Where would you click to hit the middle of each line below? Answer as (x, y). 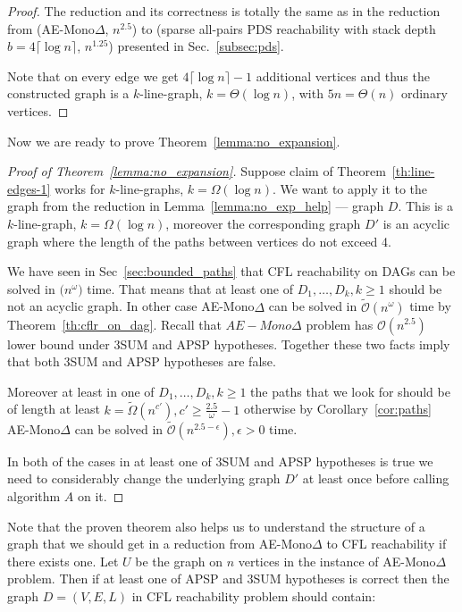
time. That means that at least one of (190, 288)
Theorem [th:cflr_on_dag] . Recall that (114, 324)
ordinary (424, 93)
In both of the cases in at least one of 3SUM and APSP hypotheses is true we (220, 461)
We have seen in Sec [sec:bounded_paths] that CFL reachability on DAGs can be (231, 271)
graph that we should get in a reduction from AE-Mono (160, 544)
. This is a (426, 206)
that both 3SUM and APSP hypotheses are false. (142, 361)
